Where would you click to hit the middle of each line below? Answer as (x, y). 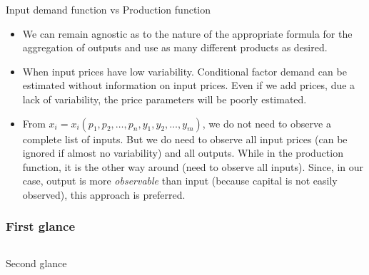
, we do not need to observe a (267, 123)
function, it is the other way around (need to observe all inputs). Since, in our (193, 166)
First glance (41, 226)
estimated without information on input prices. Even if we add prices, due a (189, 85)
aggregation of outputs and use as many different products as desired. (175, 47)
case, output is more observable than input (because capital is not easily (180, 181)
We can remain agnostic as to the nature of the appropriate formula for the (187, 33)
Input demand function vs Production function (108, 9)
